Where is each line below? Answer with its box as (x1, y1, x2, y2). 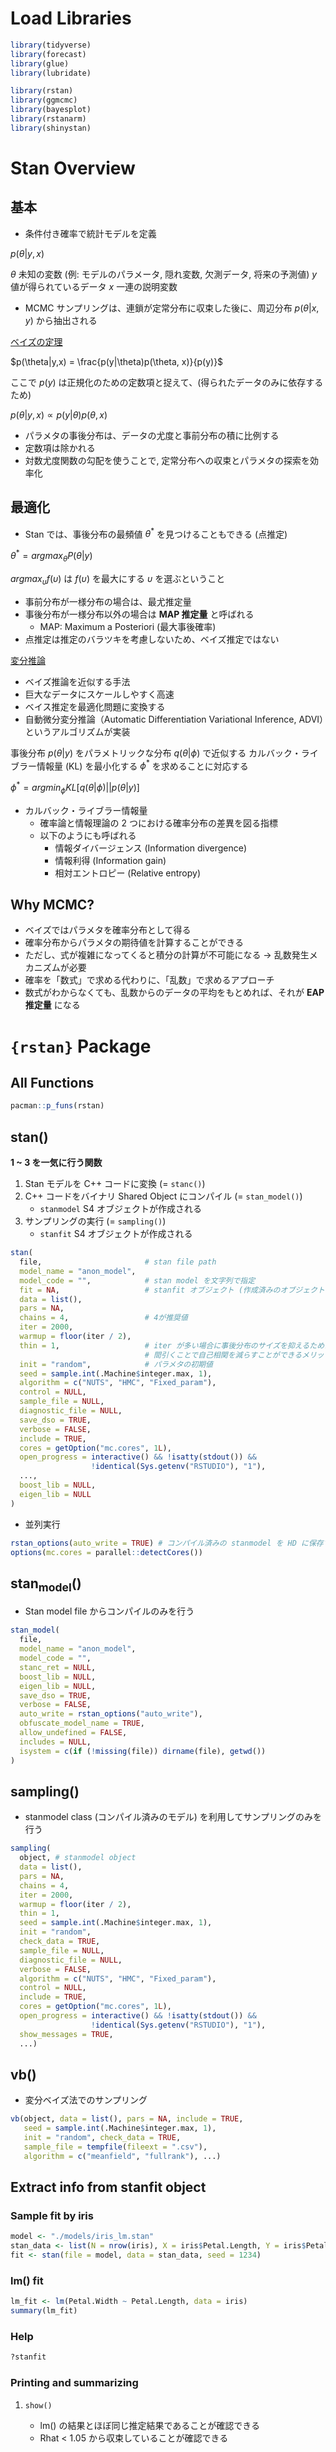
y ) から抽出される (24, 314, 98, 326)
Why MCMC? (10, 897, 95, 914)
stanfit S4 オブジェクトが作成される (39, 1228, 193, 1240)
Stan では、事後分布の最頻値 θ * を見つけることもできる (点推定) (24, 526, 288, 540)
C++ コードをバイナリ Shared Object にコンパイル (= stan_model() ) (24, 1190, 303, 1202)
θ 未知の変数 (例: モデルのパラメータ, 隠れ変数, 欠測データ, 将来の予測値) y (10, 268, 318, 280)
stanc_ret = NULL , (19, 1662, 97, 1672)
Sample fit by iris (10, 2209, 94, 2223)
